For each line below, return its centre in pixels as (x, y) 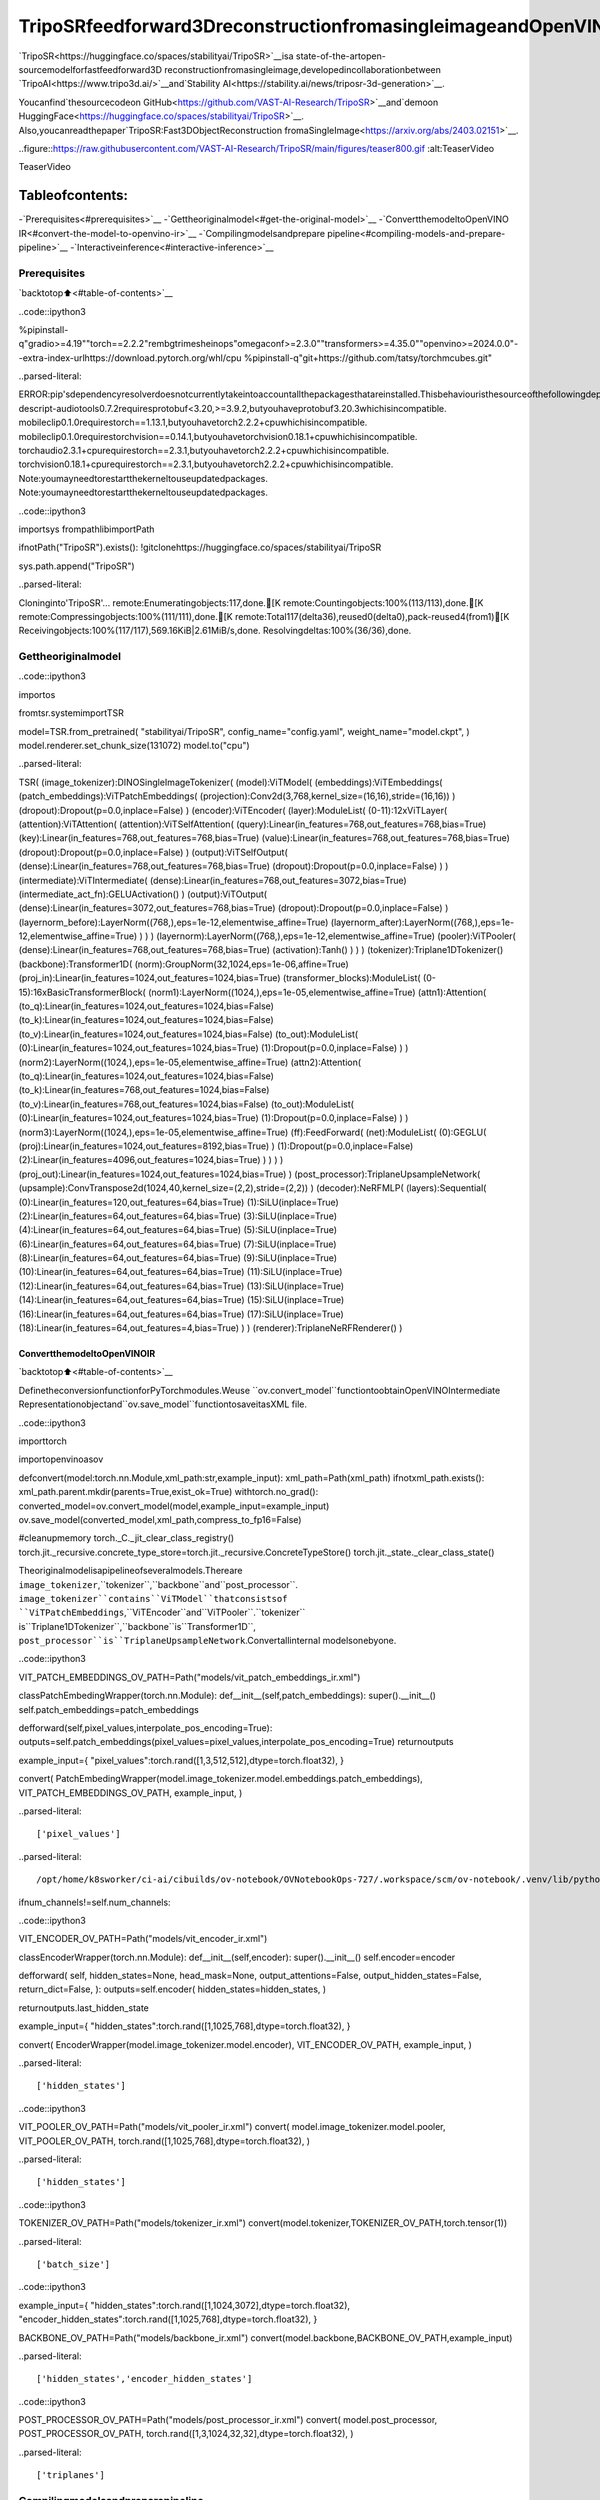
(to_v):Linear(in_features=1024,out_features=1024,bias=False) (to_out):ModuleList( (188, 1034)
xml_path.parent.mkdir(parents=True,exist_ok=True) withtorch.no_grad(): (168, 1492)
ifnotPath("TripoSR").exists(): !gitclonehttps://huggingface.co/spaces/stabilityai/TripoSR (200, 547)
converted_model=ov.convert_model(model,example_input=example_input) (174, 1506)
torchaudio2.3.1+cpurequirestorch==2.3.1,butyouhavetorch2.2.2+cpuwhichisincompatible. (204, 451)
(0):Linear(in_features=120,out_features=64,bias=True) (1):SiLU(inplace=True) (178, 1202)
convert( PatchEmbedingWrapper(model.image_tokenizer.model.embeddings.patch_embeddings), (221, 1779)
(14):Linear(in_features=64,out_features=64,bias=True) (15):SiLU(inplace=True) (181, 1300)
